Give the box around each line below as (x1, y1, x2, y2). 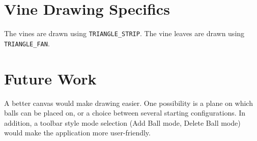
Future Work (4, 68, 97, 89)
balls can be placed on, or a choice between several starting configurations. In (4, 107, 246, 118)
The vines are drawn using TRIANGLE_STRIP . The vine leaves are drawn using (4, 28, 245, 39)
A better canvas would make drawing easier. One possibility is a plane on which (4, 97, 253, 108)
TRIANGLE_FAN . (4, 38, 50, 48)
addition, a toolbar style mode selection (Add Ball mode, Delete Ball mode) (4, 117, 241, 128)
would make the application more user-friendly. (4, 127, 151, 138)
